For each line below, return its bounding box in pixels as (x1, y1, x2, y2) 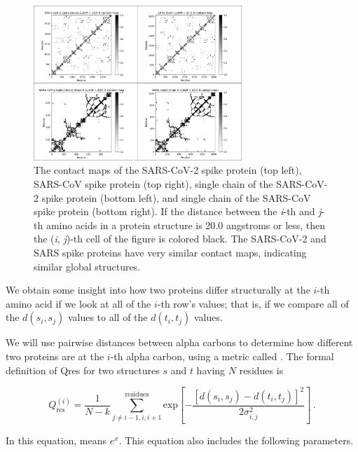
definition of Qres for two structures (6, 362, 160, 377)
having (196, 362, 226, 377)
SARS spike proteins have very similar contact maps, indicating (34, 245, 307, 259)
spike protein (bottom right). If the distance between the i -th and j (34, 204, 322, 219)
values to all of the (67, 310, 148, 324)
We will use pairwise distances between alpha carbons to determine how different (6, 335, 353, 350)
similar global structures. (34, 259, 141, 273)
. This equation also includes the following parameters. (118, 433, 354, 448)
